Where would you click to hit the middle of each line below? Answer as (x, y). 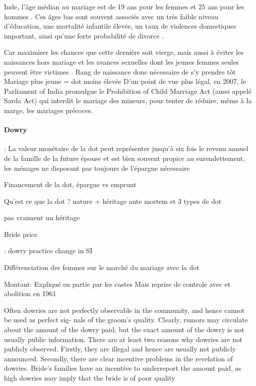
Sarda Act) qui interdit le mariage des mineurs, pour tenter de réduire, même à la (128, 100)
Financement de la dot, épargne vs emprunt (70, 184)
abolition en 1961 (30, 293)
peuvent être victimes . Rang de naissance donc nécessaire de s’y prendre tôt (120, 71)
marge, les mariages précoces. (48, 110)
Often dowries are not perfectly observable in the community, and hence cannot (125, 310)
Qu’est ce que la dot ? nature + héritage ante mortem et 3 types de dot (113, 201)
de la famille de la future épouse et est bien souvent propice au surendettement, (125, 158)
